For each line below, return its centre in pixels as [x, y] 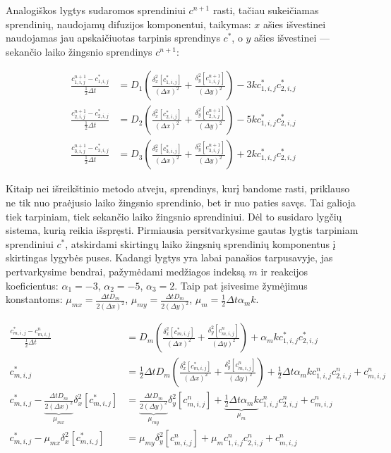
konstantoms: [34, 299]
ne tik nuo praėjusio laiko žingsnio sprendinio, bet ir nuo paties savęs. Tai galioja [181, 203]
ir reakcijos [284, 272]
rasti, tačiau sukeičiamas [266, 10]
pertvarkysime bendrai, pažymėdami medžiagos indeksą [126, 272]
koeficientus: [32, 285]
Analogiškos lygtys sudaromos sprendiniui [96, 10]
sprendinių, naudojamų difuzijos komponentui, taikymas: [128, 24]
